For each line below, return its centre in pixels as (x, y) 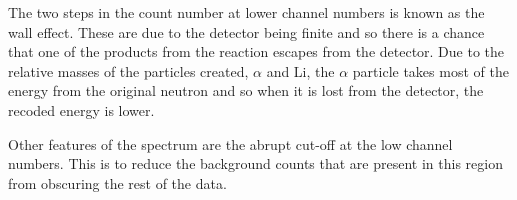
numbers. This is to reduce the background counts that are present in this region (255, 163)
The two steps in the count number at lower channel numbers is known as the (246, 12)
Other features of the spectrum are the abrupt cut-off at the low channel (230, 143)
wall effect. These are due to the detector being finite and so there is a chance (246, 31)
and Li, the (300, 70)
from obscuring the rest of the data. (117, 182)
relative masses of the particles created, (128, 70)
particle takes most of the (430, 70)
